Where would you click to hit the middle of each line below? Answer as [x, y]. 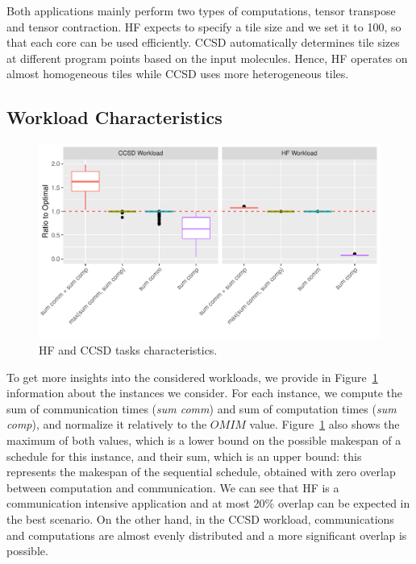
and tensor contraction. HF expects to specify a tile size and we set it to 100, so [204, 26]
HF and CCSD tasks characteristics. [128, 349]
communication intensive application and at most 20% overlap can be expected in [208, 503]
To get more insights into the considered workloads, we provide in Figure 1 [192, 377]
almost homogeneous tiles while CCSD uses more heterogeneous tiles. [178, 74]
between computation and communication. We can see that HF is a [173, 487]
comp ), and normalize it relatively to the [107, 424]
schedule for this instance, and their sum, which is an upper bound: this [184, 456]
